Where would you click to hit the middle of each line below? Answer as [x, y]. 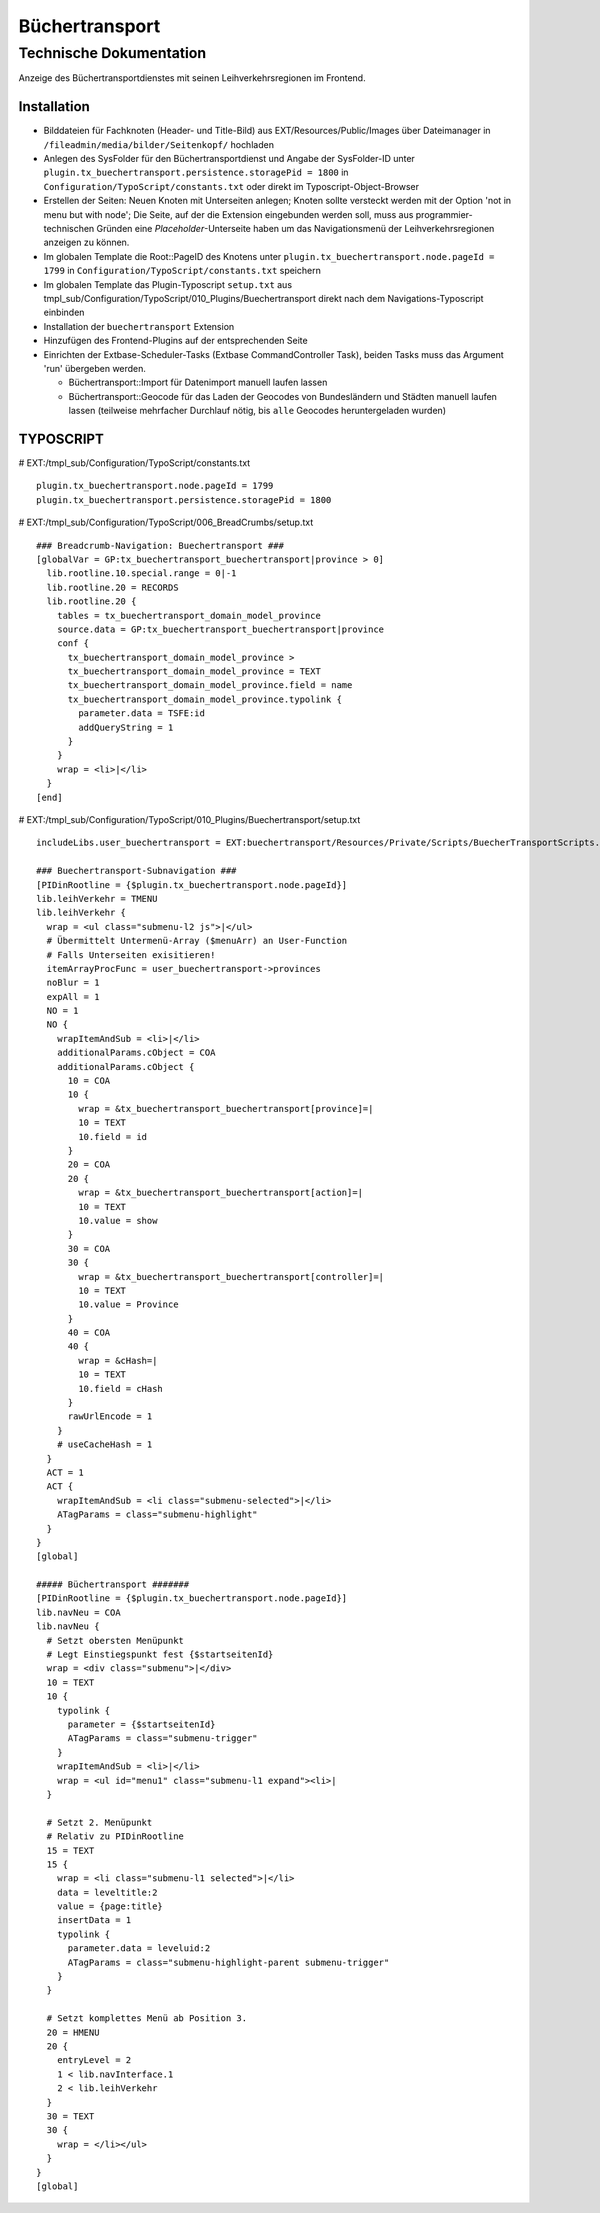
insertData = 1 [94, 1920]
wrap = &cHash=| [118, 1360]
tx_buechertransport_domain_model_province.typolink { [204, 699]
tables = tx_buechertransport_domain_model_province [189, 615]
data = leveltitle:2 [107, 1892]
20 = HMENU [73, 2032]
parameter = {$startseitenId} [141, 1724]
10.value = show [118, 1220]
